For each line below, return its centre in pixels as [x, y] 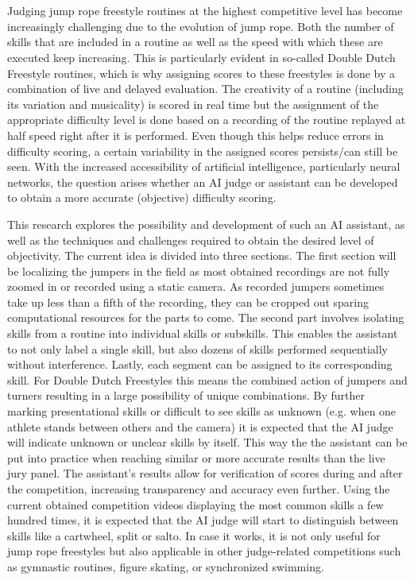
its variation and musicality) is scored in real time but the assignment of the [193, 104]
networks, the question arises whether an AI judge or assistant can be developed [203, 182]
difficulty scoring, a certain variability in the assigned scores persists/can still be [203, 151]
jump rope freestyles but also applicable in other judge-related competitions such [204, 551]
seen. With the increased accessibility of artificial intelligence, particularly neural [204, 166]
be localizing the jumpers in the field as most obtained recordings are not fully [199, 271]
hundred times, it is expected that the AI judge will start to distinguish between [203, 520]
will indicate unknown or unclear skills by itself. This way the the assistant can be [207, 442]
